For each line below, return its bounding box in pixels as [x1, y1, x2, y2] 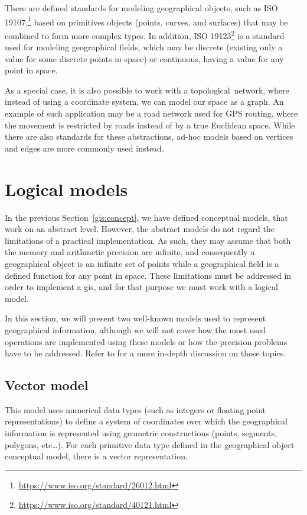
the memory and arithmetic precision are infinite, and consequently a [5, 246, 255, 258]
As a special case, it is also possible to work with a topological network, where [5, 83, 289, 96]
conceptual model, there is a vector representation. [5, 450, 188, 462]
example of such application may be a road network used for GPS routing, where [5, 107, 298, 120]
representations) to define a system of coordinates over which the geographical [5, 415, 288, 427]
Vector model [5, 376, 89, 394]
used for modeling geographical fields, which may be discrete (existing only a [5, 41, 283, 53]
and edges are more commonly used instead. [5, 141, 164, 154]
